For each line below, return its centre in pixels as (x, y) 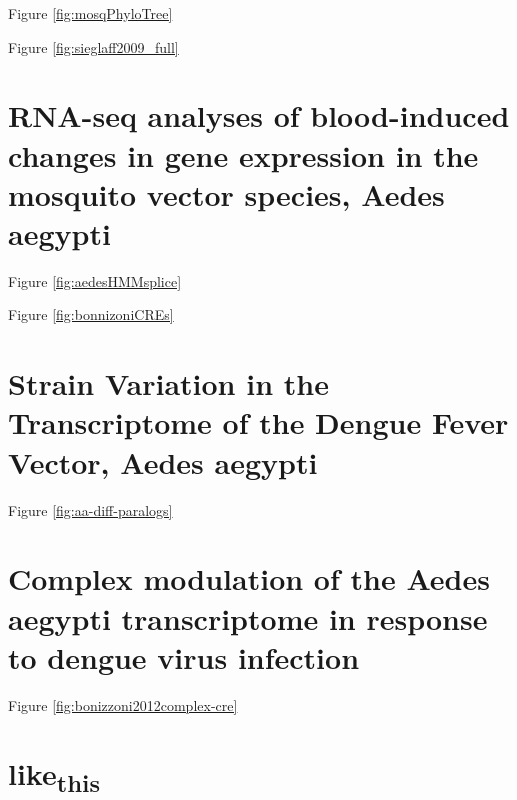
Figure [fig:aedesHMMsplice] (95, 280)
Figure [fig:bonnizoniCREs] (91, 314)
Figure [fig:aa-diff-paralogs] (90, 509)
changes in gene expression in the (243, 154)
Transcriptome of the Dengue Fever (258, 422)
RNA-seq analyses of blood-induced (259, 115)
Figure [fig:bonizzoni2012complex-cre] (123, 704)
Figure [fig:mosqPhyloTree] (90, 13)
